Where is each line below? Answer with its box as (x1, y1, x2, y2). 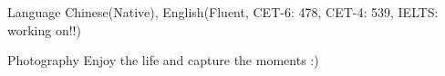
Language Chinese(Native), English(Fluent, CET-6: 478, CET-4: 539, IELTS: (7, 3, 439, 21)
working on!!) (7, 20, 81, 39)
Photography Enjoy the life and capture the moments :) (7, 51, 319, 70)
